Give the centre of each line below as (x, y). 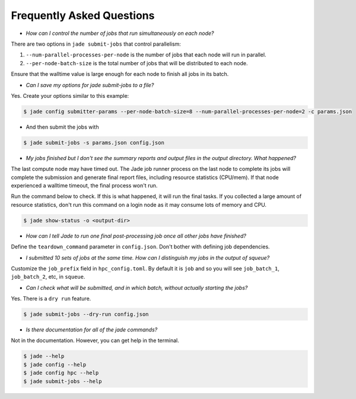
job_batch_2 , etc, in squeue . (48, 277)
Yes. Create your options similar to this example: (70, 95)
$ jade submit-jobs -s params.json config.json (94, 143)
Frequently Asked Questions (83, 15)
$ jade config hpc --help (61, 373)
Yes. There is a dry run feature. (51, 299)
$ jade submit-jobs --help (63, 381)
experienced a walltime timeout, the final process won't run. (84, 186)
